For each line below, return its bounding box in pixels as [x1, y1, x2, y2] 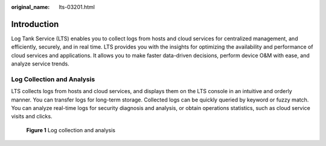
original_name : [11, 4, 50, 10]
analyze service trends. [11, 60, 69, 67]
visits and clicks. [11, 113, 53, 120]
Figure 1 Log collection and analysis [26, 126, 116, 133]
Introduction [11, 19, 59, 29]
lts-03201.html [59, 4, 95, 10]
